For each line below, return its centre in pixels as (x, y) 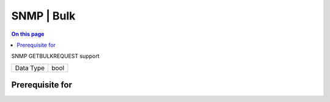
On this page (28, 34)
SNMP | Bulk (43, 16)
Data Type (30, 68)
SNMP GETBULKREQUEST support (55, 56)
